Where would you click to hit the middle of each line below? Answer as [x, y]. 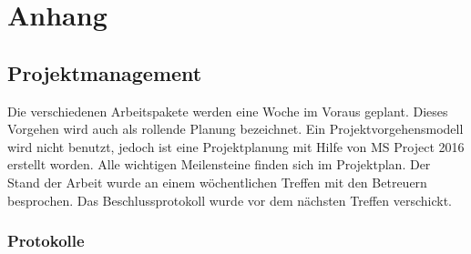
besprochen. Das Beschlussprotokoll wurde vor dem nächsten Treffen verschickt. [230, 200]
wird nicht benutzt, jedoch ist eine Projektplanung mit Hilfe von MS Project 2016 [236, 146]
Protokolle [46, 241]
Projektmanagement [105, 72]
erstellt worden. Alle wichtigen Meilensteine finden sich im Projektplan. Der [219, 164]
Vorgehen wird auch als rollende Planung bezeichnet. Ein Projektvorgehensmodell [235, 129]
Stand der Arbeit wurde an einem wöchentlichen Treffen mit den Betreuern [217, 182]
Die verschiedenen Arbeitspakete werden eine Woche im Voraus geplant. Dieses [228, 111]
